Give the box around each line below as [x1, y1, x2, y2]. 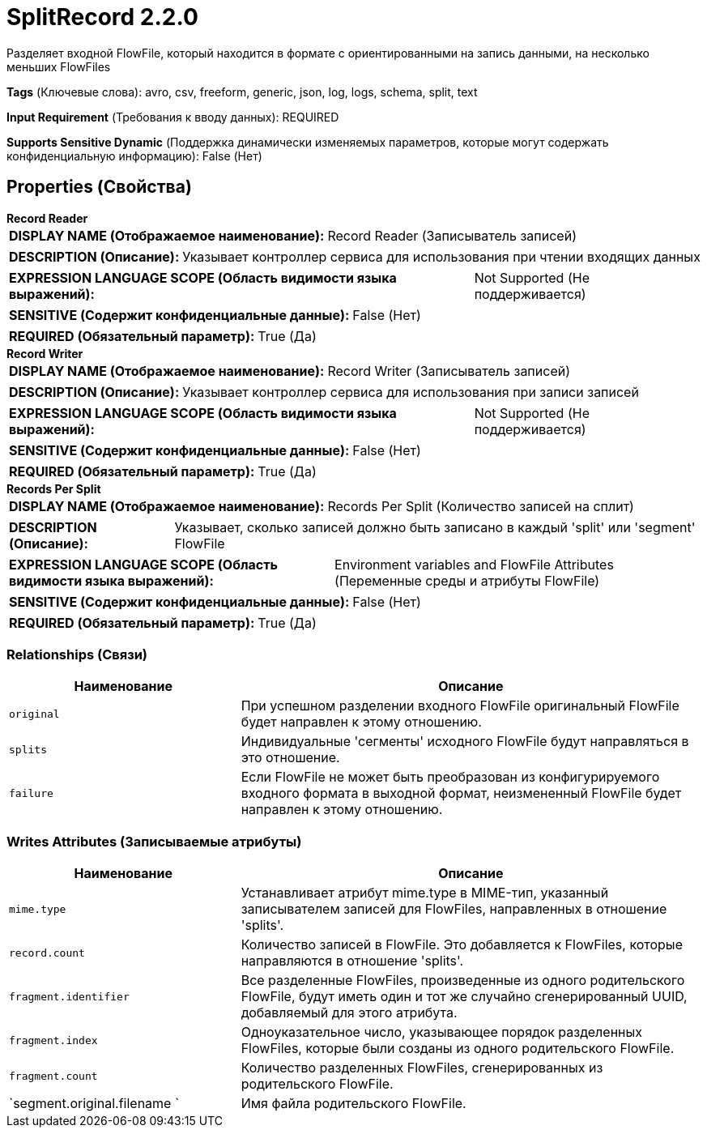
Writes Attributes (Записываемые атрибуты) [6, 833, 302, 850]
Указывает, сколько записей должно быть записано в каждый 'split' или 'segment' [174, 518, 696, 535]
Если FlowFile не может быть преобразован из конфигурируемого [241, 769, 660, 786]
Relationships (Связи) [6, 646, 147, 663]
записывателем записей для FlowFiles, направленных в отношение [241, 901, 667, 918]
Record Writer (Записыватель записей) [327, 362, 570, 379]
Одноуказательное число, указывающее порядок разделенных [241, 1024, 642, 1041]
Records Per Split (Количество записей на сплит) [327, 497, 634, 514]
